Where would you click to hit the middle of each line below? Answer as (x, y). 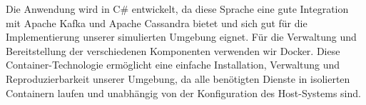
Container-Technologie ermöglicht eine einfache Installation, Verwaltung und (173, 65)
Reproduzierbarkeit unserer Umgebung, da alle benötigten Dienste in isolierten (178, 78)
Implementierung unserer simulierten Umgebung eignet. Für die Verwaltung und (181, 37)
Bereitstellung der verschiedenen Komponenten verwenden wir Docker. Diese (173, 50)
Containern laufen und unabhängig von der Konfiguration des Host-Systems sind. (183, 92)
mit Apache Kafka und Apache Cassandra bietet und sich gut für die (157, 22)
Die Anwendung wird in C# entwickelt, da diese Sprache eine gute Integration (177, 9)
